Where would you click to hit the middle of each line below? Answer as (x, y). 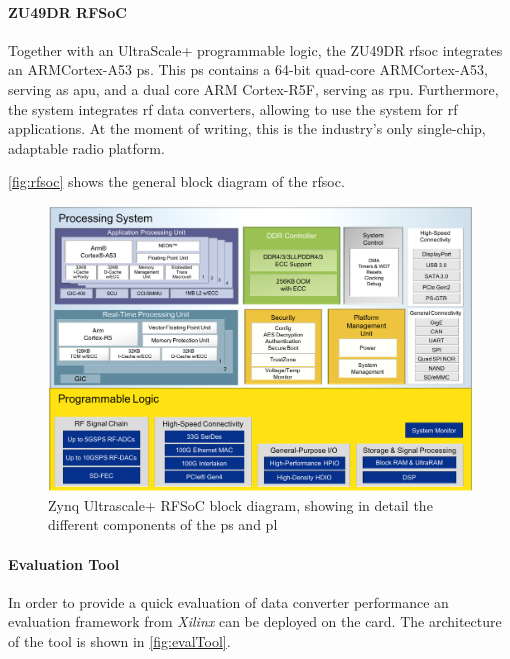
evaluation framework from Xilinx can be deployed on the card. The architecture (255, 621)
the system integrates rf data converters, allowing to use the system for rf (233, 108)
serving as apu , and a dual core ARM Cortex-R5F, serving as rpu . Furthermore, (253, 88)
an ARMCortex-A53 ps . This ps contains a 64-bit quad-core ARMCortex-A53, (248, 69)
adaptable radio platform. (86, 147)
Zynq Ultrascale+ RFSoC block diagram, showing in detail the (240, 504)
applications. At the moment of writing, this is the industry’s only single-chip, (247, 128)
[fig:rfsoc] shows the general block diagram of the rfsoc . (176, 181)
